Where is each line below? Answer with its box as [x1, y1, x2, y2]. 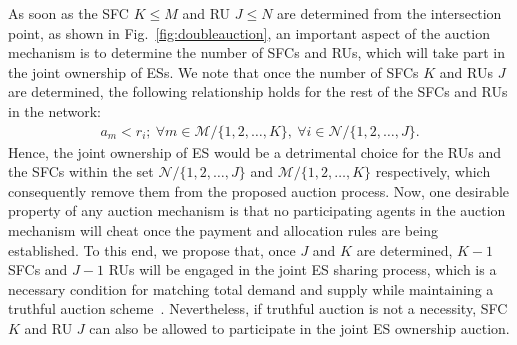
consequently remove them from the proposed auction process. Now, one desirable [8, 180, 510, 201]
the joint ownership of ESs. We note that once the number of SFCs [8, 61, 419, 82]
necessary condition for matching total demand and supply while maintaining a [8, 278, 494, 299]
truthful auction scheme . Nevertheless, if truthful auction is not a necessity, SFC [8, 298, 508, 319]
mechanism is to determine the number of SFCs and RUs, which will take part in [8, 42, 505, 63]
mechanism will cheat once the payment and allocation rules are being [8, 219, 438, 240]
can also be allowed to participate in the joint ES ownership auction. [89, 317, 510, 338]
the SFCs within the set [8, 161, 154, 182]
